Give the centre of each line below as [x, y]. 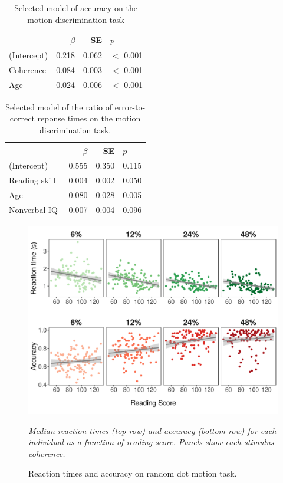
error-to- [130, 106]
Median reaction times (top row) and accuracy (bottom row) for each [152, 430]
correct [22, 118]
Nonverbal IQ [33, 209]
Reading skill [32, 180]
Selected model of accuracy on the [76, 8]
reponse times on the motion [89, 118]
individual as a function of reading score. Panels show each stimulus [151, 442]
